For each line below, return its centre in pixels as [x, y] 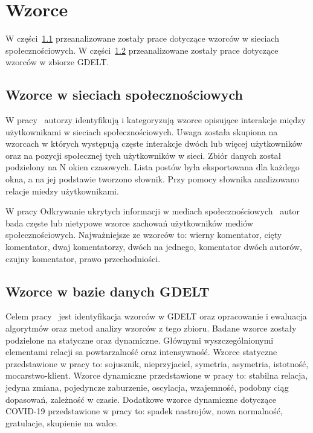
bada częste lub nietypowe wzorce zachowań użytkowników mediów [129, 223]
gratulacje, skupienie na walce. [62, 422]
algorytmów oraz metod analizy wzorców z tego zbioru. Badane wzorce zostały [151, 328]
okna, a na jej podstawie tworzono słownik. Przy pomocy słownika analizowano [152, 179]
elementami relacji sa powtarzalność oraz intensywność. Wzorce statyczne [141, 352]
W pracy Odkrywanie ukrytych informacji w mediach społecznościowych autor [153, 211]
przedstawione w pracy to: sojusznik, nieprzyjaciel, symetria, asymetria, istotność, [157, 363]
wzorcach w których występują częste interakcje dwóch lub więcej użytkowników [154, 143]
